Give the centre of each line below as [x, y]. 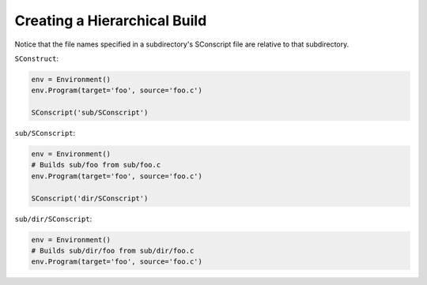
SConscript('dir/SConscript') [90, 198]
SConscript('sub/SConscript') [90, 113]
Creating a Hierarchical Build [111, 21]
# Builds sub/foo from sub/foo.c [96, 165]
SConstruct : [37, 58]
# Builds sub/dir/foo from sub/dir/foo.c [113, 250]
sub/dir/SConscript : [53, 219]
